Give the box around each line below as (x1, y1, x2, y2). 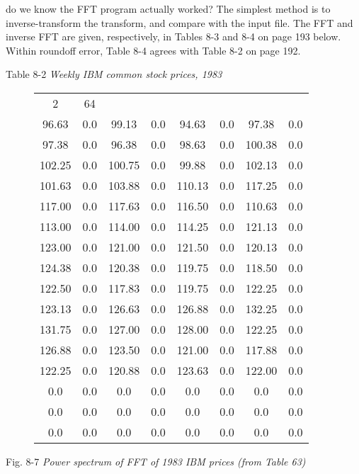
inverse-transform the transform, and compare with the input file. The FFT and (6, 15, 353, 30)
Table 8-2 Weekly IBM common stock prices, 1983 (6, 67, 222, 81)
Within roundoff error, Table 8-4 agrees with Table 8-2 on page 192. (6, 43, 301, 57)
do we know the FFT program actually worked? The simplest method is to (6, 1, 331, 16)
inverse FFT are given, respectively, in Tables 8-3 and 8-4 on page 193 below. (6, 29, 341, 44)
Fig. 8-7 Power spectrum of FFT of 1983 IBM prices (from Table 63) (6, 453, 306, 468)
